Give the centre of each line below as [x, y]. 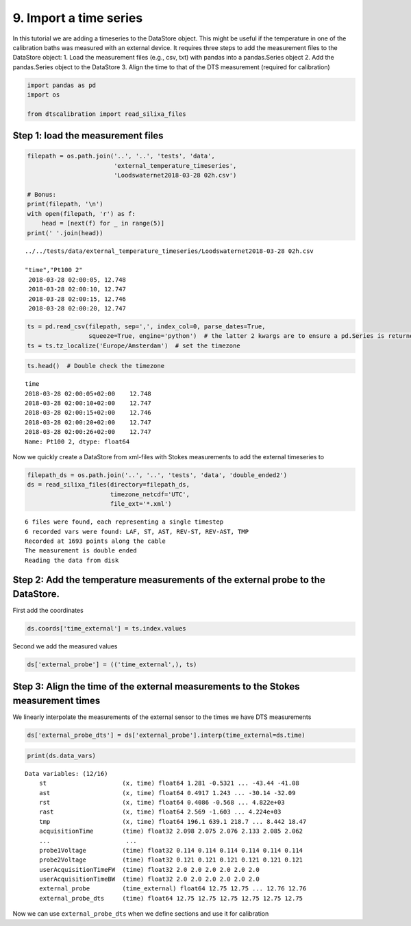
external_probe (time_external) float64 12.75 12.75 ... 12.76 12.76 [173, 889]
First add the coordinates [48, 611]
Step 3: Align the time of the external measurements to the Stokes [157, 686]
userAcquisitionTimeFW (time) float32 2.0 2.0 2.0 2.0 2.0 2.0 [149, 869]
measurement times [57, 701]
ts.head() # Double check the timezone [96, 366]
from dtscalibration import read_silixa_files [107, 114]
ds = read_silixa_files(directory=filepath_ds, [108, 485]
